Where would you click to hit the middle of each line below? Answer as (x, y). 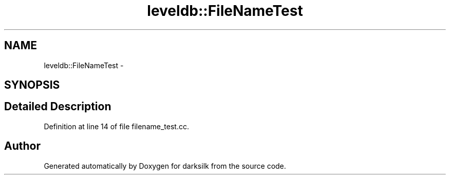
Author (22, 146)
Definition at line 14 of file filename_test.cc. (116, 126)
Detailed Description (58, 107)
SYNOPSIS (32, 85)
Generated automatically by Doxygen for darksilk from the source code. (165, 166)
